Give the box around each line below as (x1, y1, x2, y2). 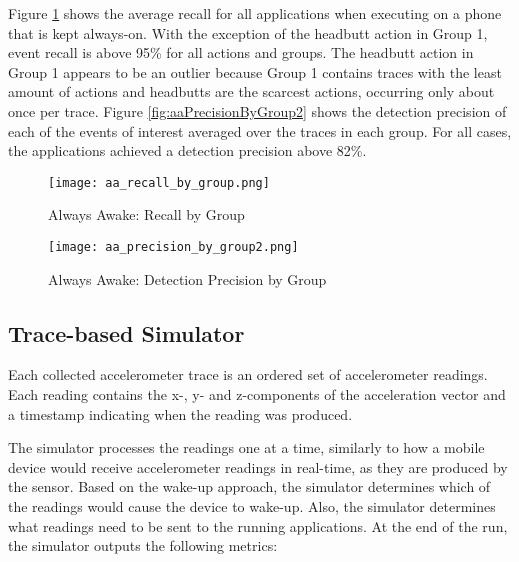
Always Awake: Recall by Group (48, 204, 245, 225)
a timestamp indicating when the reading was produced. (8, 403, 353, 424)
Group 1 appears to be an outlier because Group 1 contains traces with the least (8, 61, 502, 82)
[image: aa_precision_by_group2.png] (48, 240, 299, 254)
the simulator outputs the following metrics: (8, 535, 278, 556)
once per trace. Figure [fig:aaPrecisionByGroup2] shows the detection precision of (8, 100, 507, 121)
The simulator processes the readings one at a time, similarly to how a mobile (8, 437, 485, 458)
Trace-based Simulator (8, 317, 245, 348)
